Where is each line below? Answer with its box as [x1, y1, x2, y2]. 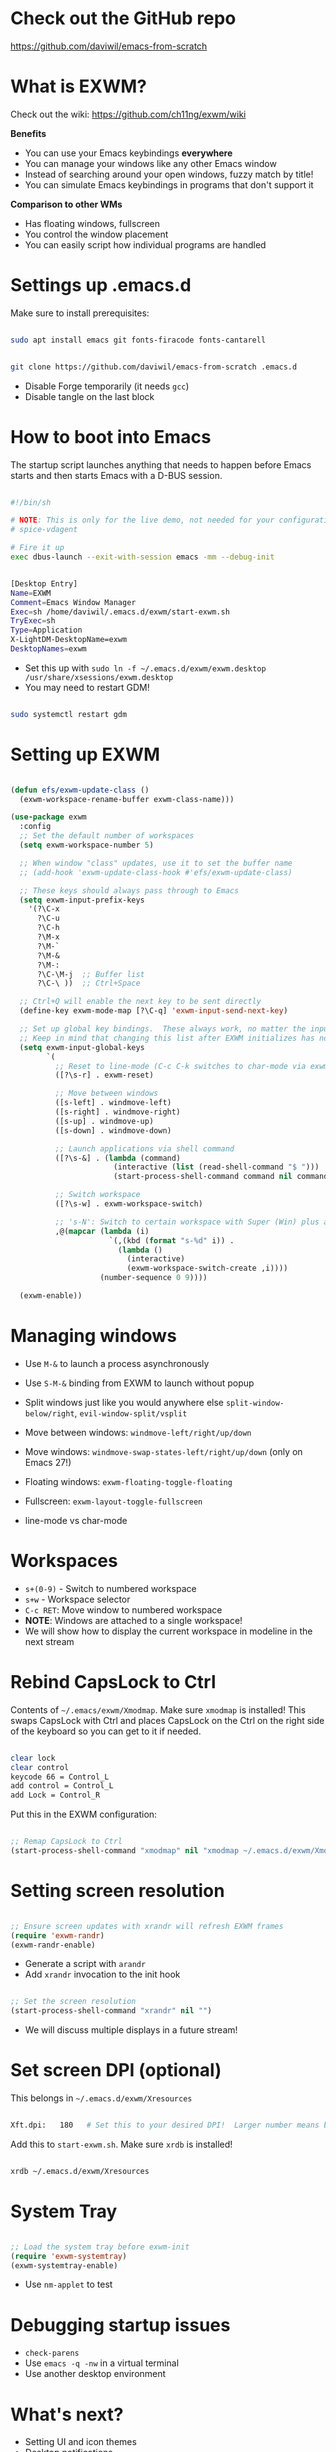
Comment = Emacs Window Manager [10, 597, 137, 607]
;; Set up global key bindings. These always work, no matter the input [19, 1024, 333, 1034]
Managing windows [10, 1325, 177, 1347]
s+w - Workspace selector [24, 1593, 131, 1605]
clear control [10, 1762, 70, 1772]
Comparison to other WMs [10, 198, 123, 210]
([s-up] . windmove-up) [54, 1116, 155, 1126]
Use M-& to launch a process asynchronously [24, 1357, 210, 1369]
